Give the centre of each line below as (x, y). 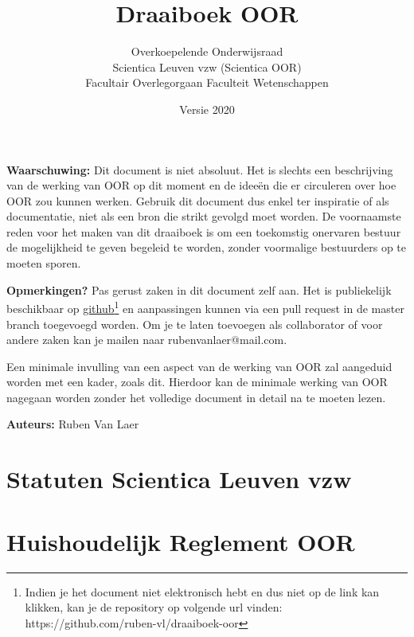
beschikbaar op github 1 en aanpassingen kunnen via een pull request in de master (205, 307)
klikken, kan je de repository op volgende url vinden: (154, 607)
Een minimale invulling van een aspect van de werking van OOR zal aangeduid (199, 366)
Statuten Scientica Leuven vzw (179, 479)
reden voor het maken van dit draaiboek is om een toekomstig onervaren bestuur (204, 231)
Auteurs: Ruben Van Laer (73, 424)
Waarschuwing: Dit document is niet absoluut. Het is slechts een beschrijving (200, 169)
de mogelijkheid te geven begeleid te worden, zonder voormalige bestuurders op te (206, 247)
